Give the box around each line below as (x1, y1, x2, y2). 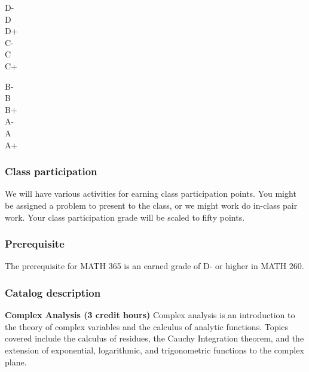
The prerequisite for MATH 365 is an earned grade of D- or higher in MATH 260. (5, 260, 304, 272)
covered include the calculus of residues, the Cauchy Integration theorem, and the (5, 332, 304, 344)
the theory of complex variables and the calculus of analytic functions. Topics (5, 320, 289, 333)
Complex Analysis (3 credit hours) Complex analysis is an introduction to (5, 309, 295, 321)
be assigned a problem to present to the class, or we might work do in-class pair (5, 199, 298, 211)
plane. (5, 355, 27, 368)
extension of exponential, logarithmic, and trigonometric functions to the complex (5, 343, 304, 356)
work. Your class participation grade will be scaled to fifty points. (5, 211, 245, 223)
